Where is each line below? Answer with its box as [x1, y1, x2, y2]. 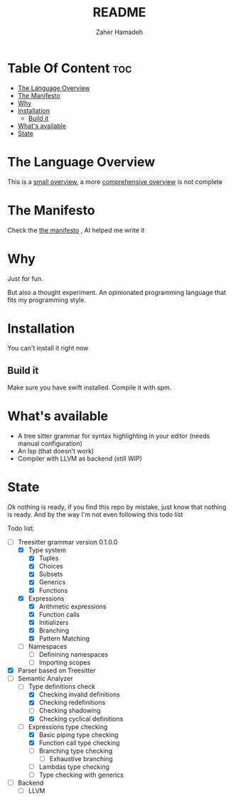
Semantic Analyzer [17, 674, 73, 683]
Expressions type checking [28, 722, 108, 731]
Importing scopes [38, 658, 91, 667]
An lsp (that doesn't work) [17, 447, 94, 456]
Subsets [38, 570, 63, 579]
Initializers [38, 618, 69, 626]
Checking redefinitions [38, 698, 106, 707]
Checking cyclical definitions [38, 714, 124, 723]
